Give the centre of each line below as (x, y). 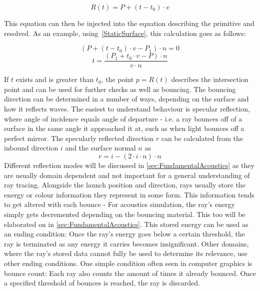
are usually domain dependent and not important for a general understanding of (127, 175)
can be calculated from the (202, 138)
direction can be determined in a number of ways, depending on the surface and (126, 99)
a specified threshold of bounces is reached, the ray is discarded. (102, 283)
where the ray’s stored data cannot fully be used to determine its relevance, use (126, 253)
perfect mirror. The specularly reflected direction (79, 138)
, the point (117, 79)
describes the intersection (210, 79)
